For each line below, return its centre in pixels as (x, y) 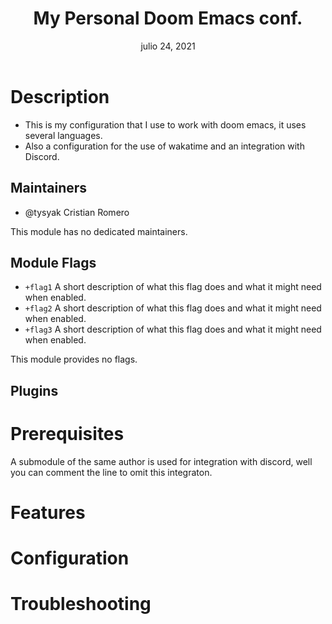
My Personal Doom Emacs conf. (168, 18)
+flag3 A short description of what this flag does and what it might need (173, 329)
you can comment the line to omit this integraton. (111, 472)
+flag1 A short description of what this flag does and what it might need (173, 287)
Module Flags (53, 262)
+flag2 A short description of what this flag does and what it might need (173, 308)
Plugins (34, 390)
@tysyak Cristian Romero (77, 212)
